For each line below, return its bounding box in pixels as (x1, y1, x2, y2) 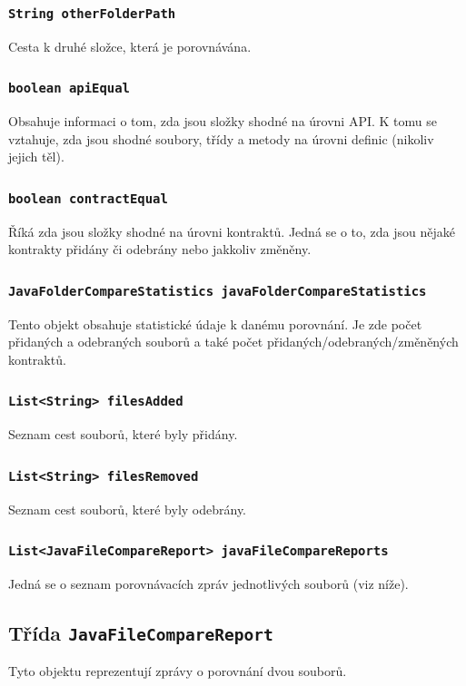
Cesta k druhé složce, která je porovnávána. (8, 36, 252, 55)
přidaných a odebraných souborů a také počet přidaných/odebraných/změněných (8, 332, 459, 351)
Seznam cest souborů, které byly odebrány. (8, 499, 247, 518)
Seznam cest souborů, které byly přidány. (8, 425, 238, 444)
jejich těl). (8, 147, 64, 166)
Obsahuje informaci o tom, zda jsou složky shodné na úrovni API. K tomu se (8, 112, 437, 131)
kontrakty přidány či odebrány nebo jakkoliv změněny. (8, 240, 312, 259)
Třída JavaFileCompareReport (8, 618, 273, 646)
